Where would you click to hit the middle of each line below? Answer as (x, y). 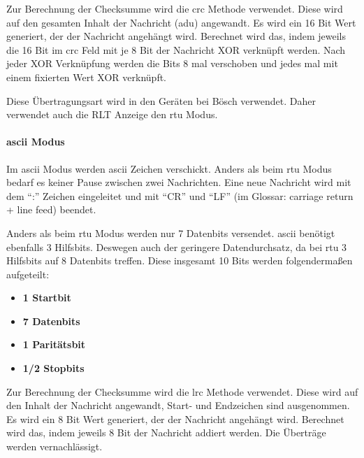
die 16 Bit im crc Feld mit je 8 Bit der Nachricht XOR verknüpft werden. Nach (176, 49)
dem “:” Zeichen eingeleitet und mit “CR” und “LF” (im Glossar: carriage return (180, 195)
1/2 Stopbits (53, 368)
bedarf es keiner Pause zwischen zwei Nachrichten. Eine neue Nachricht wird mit (179, 182)
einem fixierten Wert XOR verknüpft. (86, 77)
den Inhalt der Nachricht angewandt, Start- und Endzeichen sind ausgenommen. (178, 405)
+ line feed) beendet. (51, 209)
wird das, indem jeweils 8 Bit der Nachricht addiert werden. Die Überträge (166, 432)
